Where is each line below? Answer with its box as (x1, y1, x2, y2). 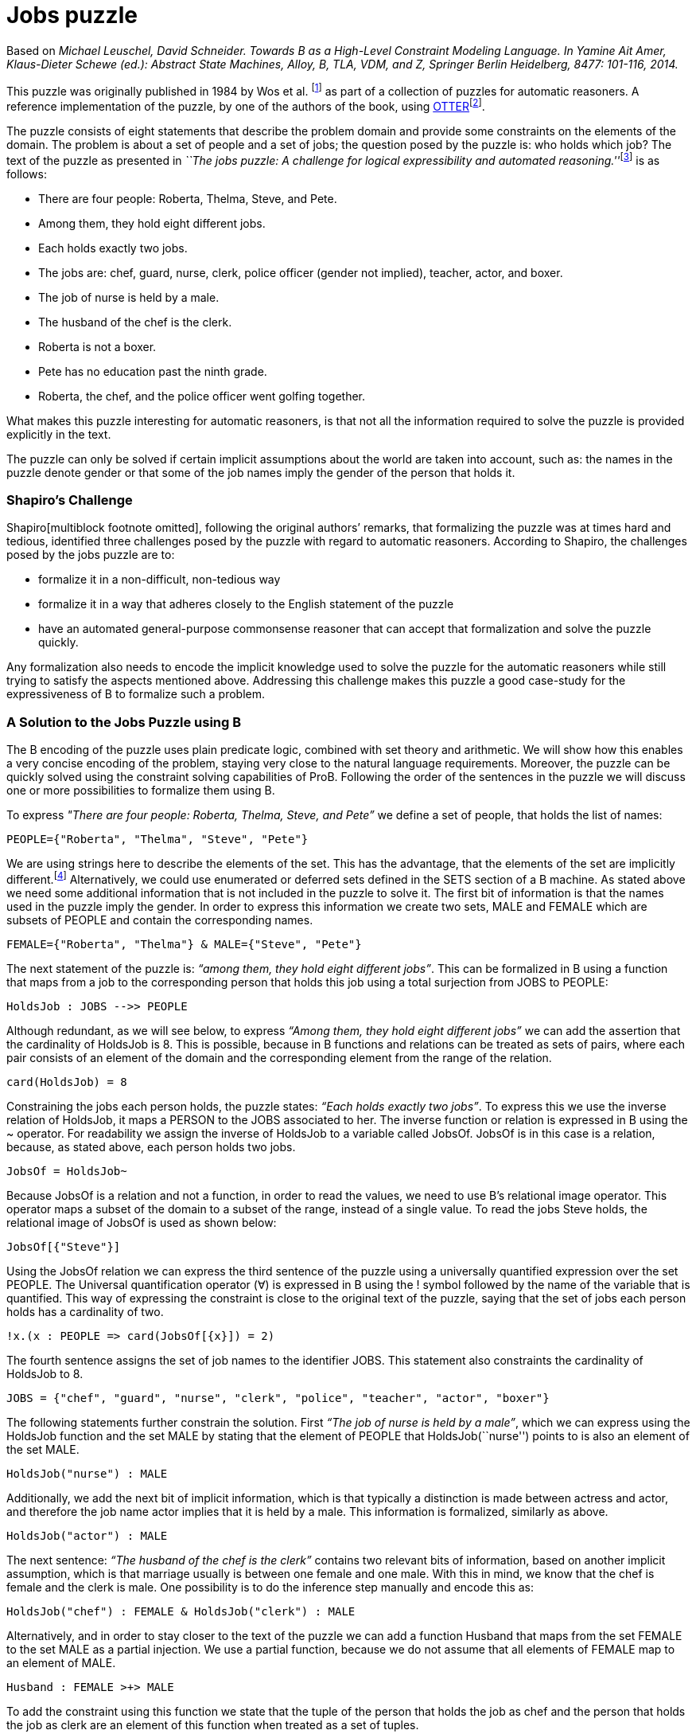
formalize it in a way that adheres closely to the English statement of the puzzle (38, 597, 454, 611)
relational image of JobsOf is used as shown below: (6, 1215, 277, 1229)
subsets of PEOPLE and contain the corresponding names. (6, 912, 313, 927)
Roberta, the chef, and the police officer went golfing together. (38, 389, 366, 403)
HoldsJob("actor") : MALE (6, 1529, 168, 1542)
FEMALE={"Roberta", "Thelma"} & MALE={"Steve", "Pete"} (6, 937, 362, 951)
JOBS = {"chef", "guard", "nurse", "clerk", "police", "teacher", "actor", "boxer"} (6, 1391, 550, 1404)
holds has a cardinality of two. (6, 1304, 164, 1318)
